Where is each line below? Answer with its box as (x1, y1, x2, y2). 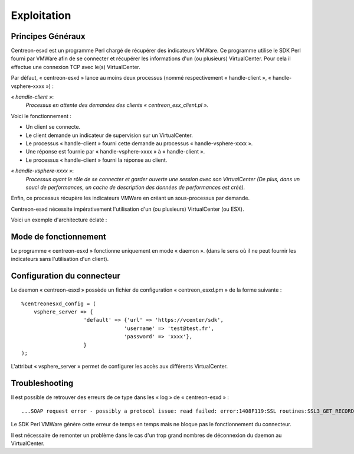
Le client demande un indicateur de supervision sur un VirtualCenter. (25, 132, 193, 139)
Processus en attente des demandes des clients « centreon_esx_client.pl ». (25, 102, 209, 109)
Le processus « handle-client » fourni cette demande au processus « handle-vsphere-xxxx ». (25, 139, 253, 147)
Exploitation (11, 9, 71, 22)
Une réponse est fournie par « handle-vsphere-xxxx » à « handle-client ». (25, 148, 205, 155)
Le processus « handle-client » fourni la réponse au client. (25, 156, 168, 164)
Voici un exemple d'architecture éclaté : (11, 216, 107, 224)
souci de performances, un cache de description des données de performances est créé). (25, 184, 245, 191)
